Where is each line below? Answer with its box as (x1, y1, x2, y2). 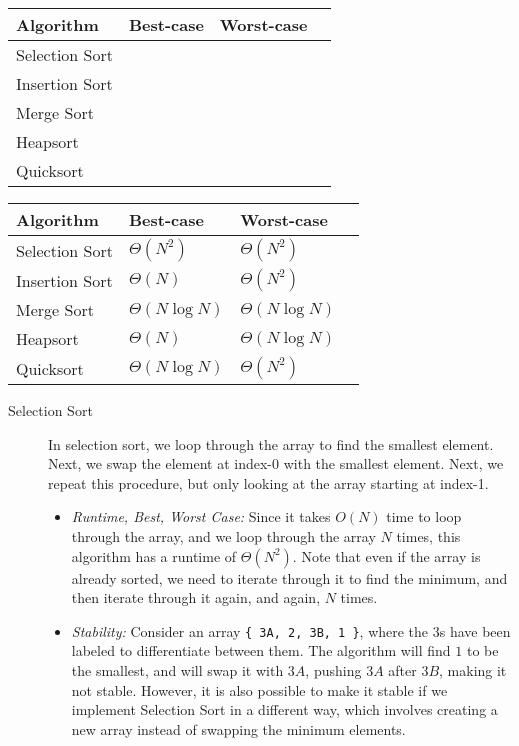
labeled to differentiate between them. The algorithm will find (71, 640, 451, 661)
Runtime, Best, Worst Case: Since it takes (71, 506, 331, 527)
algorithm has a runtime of (71, 545, 237, 566)
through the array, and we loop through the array (71, 525, 376, 546)
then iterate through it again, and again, (71, 587, 321, 608)
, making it (439, 660, 507, 680)
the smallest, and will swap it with (71, 660, 284, 680)
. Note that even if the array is (292, 545, 481, 566)
